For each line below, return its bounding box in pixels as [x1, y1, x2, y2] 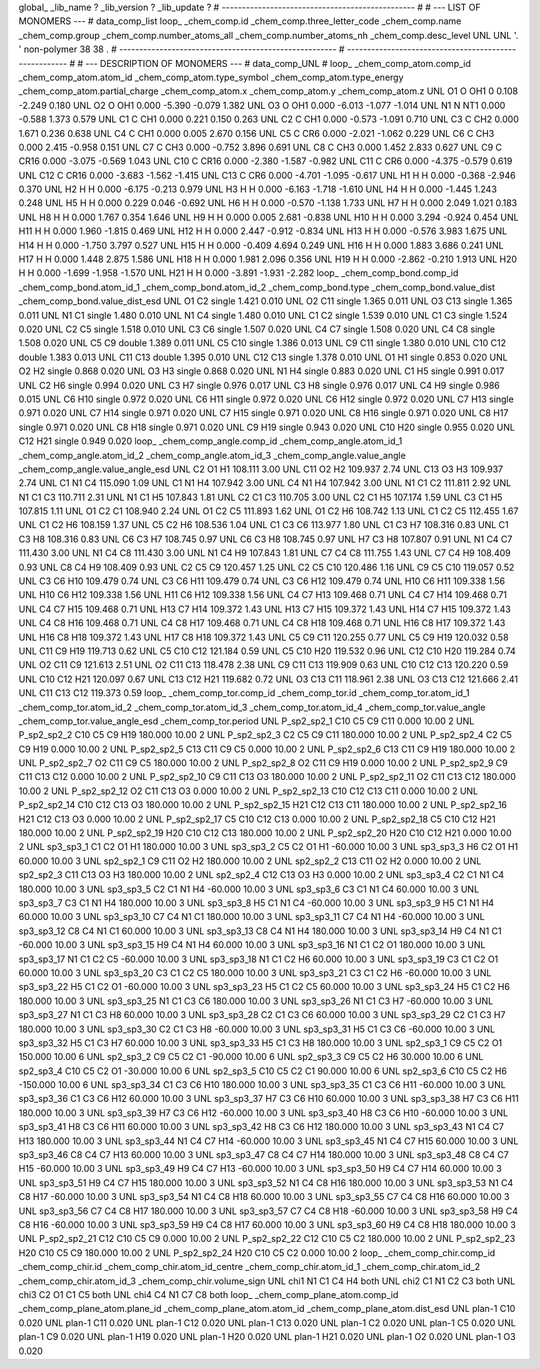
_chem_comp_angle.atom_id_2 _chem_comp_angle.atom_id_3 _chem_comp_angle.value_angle [18, 449, 407, 461]
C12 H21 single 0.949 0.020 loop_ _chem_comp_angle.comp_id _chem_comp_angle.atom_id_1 [18, 435, 403, 447]
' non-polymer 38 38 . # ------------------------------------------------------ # [18, 43, 345, 55]
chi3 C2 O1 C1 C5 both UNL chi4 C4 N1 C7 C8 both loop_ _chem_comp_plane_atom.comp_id [18, 1288, 399, 1300]
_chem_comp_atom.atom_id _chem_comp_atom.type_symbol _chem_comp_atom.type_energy [18, 71, 404, 83]
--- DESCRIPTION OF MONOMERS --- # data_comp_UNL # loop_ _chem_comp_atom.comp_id [85, 57, 472, 69]
